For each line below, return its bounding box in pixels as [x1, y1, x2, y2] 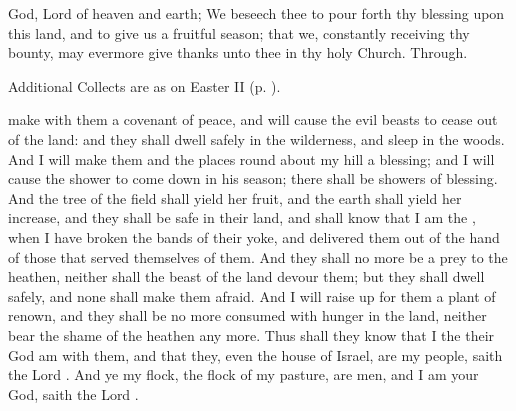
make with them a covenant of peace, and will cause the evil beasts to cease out [8, 109, 498, 130]
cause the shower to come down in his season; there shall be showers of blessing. [8, 168, 498, 189]
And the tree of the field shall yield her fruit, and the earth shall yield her [8, 187, 462, 208]
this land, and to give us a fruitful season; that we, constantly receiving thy [8, 22, 470, 43]
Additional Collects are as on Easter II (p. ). [8, 75, 281, 96]
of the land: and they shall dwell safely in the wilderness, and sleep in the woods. [8, 128, 505, 149]
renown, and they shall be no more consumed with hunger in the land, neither [8, 305, 487, 326]
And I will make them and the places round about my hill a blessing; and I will [8, 148, 495, 169]
